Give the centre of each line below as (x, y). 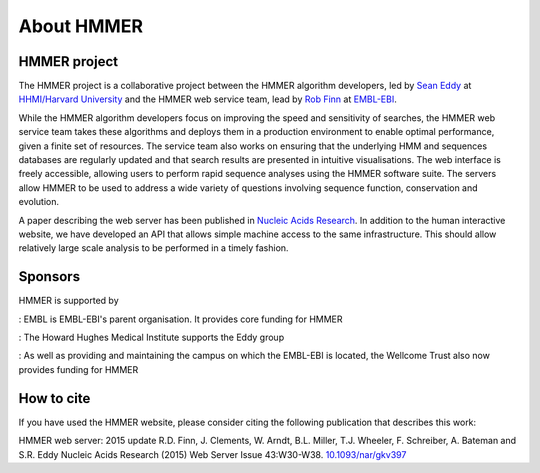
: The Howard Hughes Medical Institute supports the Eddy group (151, 337)
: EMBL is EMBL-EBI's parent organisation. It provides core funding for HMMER (181, 319)
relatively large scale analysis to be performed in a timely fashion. (153, 248)
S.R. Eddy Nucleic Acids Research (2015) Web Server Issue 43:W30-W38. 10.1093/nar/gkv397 (212, 454)
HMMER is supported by (68, 301)
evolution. (39, 202)
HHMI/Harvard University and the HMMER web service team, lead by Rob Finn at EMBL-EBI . (207, 99)
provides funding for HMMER (78, 369)
